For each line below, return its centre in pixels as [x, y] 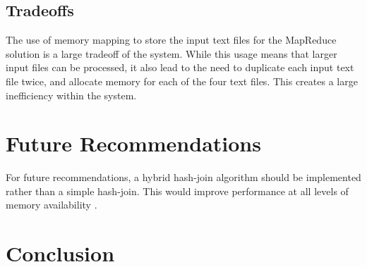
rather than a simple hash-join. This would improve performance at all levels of [177, 191]
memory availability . [52, 205]
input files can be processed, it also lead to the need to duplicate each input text [180, 67]
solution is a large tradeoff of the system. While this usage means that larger [172, 53]
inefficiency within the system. [71, 95]
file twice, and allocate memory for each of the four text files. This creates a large [182, 81]
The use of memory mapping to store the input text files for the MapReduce [171, 40]
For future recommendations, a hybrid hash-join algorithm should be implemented [183, 177]
